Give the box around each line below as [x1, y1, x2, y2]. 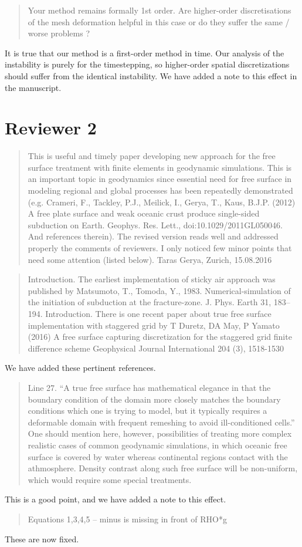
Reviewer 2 [5, 116, 97, 140]
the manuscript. [5, 81, 62, 93]
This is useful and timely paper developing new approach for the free [28, 150, 276, 162]
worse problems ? [28, 27, 90, 39]
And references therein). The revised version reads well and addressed [28, 230, 279, 242]
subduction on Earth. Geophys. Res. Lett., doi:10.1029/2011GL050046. [28, 218, 283, 231]
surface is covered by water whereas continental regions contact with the [28, 450, 288, 462]
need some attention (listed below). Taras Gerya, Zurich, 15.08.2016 [28, 253, 272, 265]
